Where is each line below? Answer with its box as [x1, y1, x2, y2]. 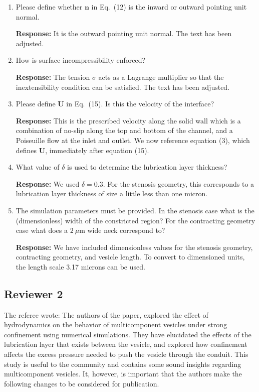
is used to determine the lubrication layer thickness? [67, 162, 227, 172]
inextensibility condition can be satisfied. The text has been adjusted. [16, 81, 230, 92]
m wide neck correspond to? [79, 225, 165, 235]
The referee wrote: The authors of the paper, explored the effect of [4, 309, 208, 320]
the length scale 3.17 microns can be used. [16, 261, 145, 272]
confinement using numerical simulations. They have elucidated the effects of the [4, 329, 251, 339]
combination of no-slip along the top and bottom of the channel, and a [16, 125, 233, 136]
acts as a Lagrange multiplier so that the [98, 71, 224, 82]
